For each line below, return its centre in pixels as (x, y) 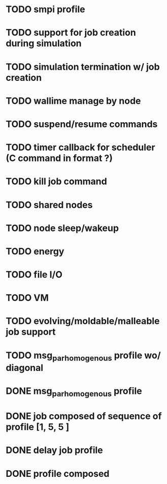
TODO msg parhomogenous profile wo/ (83, 356)
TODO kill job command (56, 181)
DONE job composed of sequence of (84, 416)
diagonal (25, 368)
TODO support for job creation (71, 33)
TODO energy (35, 251)
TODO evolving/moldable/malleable (83, 321)
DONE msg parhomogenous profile (74, 392)
